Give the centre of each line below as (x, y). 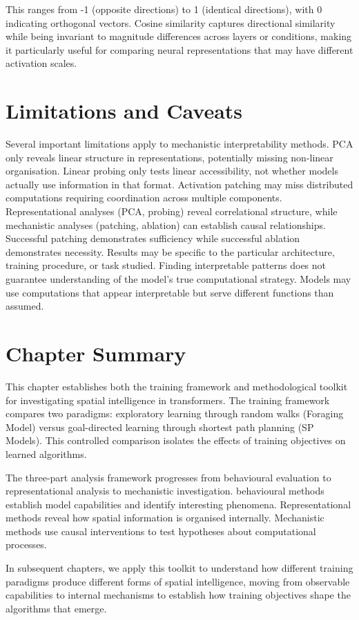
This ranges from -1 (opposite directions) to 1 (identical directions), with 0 (164, 9)
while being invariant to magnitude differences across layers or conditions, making (179, 36)
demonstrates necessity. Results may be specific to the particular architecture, (170, 251)
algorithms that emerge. (56, 608)
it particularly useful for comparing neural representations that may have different (179, 49)
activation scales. (41, 63)
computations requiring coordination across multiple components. (144, 198)
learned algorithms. (46, 453)
